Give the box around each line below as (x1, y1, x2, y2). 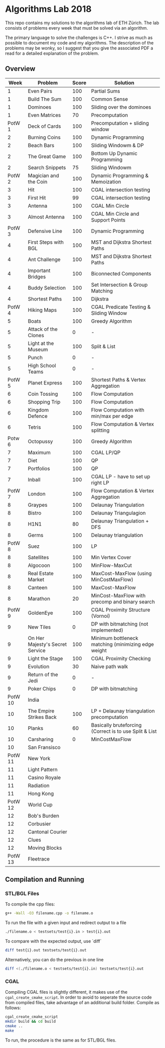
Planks (27, 724, 43, 731)
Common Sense (91, 95, 128, 102)
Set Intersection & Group (91, 281, 148, 288)
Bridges (27, 273, 46, 280)
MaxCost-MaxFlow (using (91, 570, 152, 577)
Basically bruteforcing (91, 721, 142, 728)
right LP (91, 479, 110, 486)
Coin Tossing (27, 390, 58, 397)
